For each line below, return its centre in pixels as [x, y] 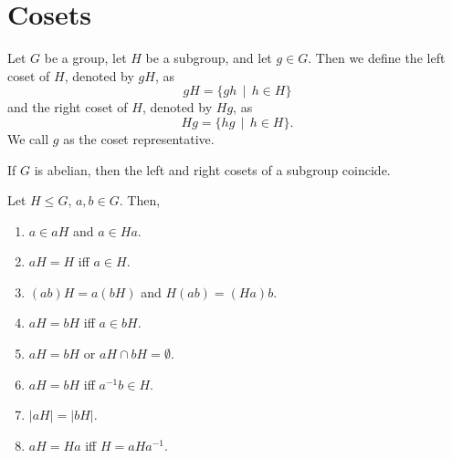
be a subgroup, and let [209, 58]
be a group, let [85, 58]
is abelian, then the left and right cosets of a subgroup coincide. [212, 169]
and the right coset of [68, 107]
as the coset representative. [139, 138]
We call [28, 138]
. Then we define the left [377, 58]
